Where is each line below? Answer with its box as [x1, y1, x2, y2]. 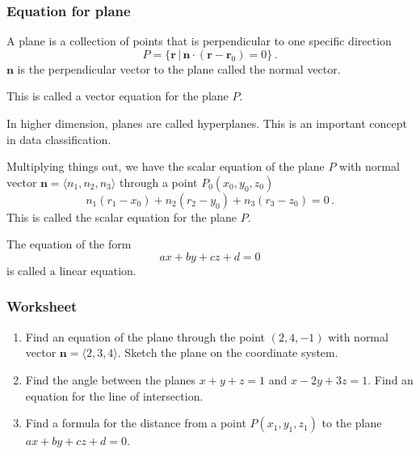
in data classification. [6, 130, 111, 147]
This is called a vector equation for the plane [6, 87, 229, 104]
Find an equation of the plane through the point [25, 328, 266, 345]
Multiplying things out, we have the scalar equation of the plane [6, 158, 325, 175]
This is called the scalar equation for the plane [6, 208, 237, 225]
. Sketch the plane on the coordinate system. [117, 344, 338, 361]
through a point [119, 173, 198, 190]
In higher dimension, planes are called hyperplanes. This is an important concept [6, 115, 408, 131]
